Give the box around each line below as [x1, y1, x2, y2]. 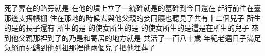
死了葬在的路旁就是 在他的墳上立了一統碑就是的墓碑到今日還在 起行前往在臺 [4, 3, 261, 13]
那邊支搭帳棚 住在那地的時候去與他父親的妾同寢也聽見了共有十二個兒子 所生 [4, 12, 261, 23]
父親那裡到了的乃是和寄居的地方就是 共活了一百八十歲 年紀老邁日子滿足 [18, 32, 261, 43]
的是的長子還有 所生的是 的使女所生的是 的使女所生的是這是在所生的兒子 [4, 22, 249, 33]
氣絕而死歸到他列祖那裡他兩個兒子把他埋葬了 [4, 42, 155, 53]
